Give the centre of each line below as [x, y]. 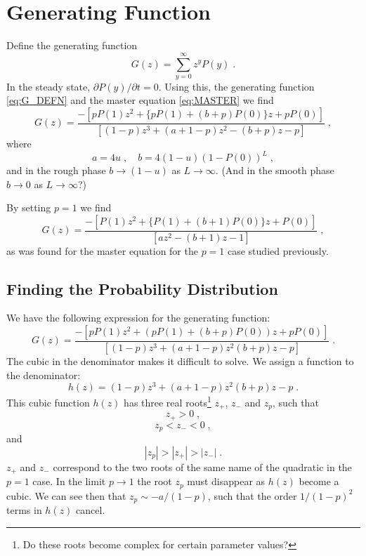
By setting [29, 207]
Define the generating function [72, 45]
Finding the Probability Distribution [142, 288]
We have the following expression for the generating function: [138, 318]
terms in [24, 510]
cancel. [91, 510]
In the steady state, [48, 86]
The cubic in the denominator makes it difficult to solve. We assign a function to [180, 360]
